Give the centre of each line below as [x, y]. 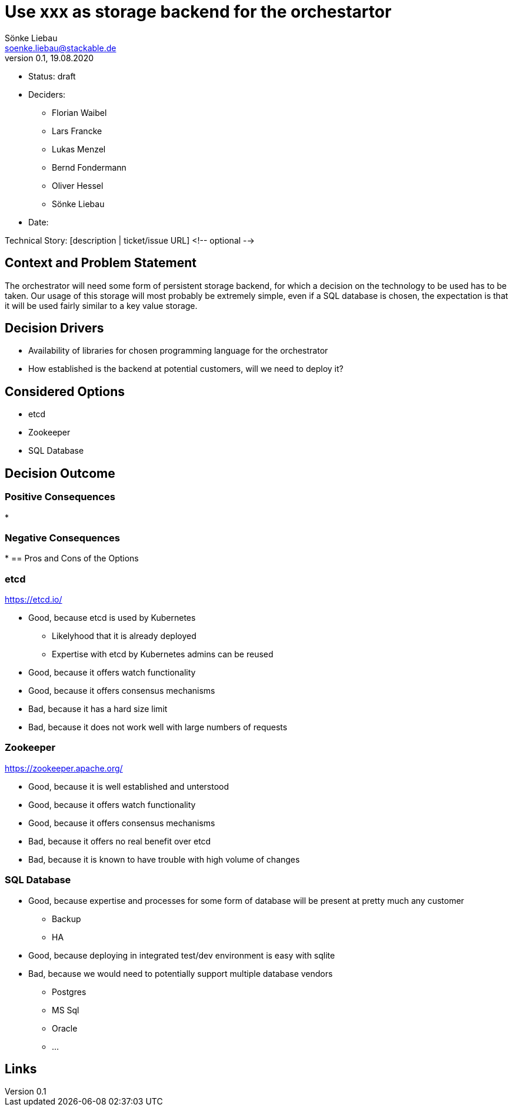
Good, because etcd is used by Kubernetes [112, 618]
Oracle [65, 1028]
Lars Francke [77, 131]
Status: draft [52, 76]
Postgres [69, 992]
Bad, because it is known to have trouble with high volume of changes [164, 859]
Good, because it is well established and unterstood [129, 786]
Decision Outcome [60, 473]
